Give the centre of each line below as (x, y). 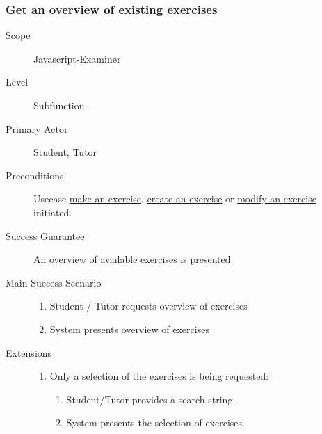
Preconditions (35, 175)
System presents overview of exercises (129, 329)
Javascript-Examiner (77, 58)
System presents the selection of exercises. (155, 423)
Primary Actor (37, 128)
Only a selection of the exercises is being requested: (159, 376)
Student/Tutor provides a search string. (151, 399)
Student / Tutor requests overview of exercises (148, 306)
